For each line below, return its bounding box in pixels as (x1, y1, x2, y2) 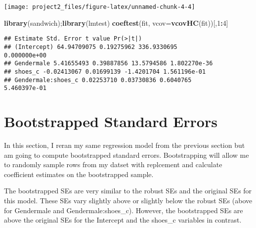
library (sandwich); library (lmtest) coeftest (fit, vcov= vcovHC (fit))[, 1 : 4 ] (4, 17, 228, 28)
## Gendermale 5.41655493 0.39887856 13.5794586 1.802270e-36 (4, 60, 213, 67)
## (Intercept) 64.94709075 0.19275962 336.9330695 (4, 43, 177, 50)
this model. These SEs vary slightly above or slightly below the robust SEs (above (4, 195, 253, 205)
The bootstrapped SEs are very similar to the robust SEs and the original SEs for (4, 185, 252, 196)
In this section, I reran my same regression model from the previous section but (4, 139, 245, 150)
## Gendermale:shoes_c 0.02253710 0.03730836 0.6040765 (4, 76, 192, 84)
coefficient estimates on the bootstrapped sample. (4, 169, 154, 179)
